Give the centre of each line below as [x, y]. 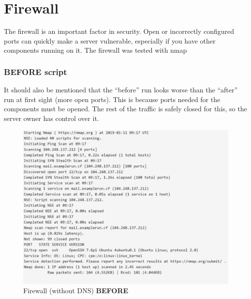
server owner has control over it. [52, 118]
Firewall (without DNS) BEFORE [76, 291]
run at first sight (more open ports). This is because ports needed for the [112, 99]
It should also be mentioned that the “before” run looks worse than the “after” [121, 90]
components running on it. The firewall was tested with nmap [96, 50]
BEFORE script [36, 71]
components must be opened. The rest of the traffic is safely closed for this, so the [125, 109]
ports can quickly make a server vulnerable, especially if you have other [110, 40]
